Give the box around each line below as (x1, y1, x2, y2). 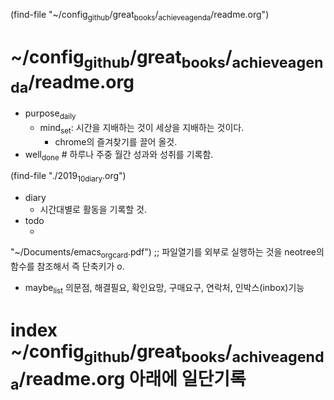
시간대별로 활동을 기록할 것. (39, 204, 147, 216)
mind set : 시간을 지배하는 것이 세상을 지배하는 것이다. (39, 121, 245, 136)
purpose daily (24, 107, 77, 121)
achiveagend (231, 347, 325, 366)
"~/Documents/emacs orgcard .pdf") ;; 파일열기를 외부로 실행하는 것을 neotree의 (10, 246, 325, 260)
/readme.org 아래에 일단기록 (18, 368, 247, 391)
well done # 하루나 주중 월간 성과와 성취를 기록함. (24, 148, 214, 163)
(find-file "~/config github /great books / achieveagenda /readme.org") (10, 9, 270, 23)
